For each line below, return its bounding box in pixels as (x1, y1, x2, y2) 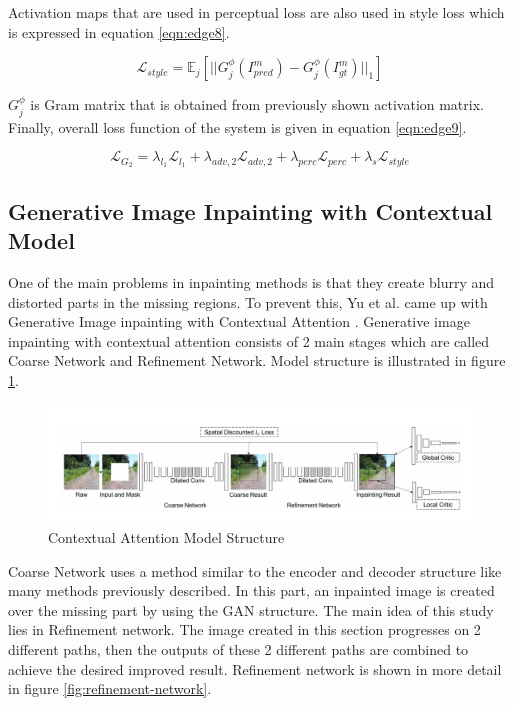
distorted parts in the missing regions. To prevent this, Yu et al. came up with (8, 291, 488, 312)
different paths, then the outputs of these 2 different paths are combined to (8, 638, 469, 659)
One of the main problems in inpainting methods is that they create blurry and (8, 272, 495, 292)
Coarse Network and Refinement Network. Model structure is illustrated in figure (8, 350, 506, 371)
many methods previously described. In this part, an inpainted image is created (8, 580, 495, 601)
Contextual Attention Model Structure (48, 526, 285, 547)
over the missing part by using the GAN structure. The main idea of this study (8, 599, 494, 620)
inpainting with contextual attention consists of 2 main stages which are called (8, 330, 490, 351)
